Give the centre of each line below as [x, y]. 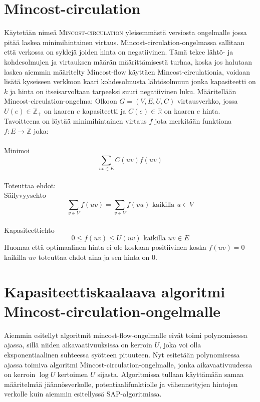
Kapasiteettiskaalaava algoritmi [115, 291]
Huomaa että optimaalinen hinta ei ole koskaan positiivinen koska [105, 247]
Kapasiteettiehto [29, 230]
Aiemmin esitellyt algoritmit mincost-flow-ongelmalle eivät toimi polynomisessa [126, 335]
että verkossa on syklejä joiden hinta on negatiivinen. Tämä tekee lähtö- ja [119, 52]
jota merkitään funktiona [193, 121]
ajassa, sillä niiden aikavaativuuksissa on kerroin [78, 345]
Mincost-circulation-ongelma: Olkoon [61, 101]
